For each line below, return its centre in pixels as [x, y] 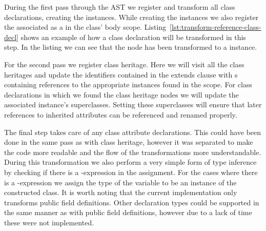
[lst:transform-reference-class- [216, 27]
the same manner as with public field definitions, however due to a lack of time [128, 212]
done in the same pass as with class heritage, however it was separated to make [129, 142]
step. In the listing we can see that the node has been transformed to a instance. [131, 47]
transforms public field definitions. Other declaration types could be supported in [132, 202]
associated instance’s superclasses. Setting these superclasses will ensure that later [133, 104]
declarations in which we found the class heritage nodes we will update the [121, 94]
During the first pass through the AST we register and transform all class [120, 7]
